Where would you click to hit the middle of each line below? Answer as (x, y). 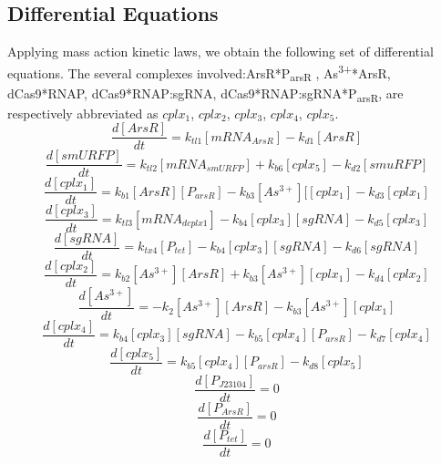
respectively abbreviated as (83, 113)
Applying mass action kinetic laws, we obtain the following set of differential (220, 52)
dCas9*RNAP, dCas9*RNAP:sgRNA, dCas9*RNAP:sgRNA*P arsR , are (205, 94)
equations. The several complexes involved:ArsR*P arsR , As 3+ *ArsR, (199, 72)
